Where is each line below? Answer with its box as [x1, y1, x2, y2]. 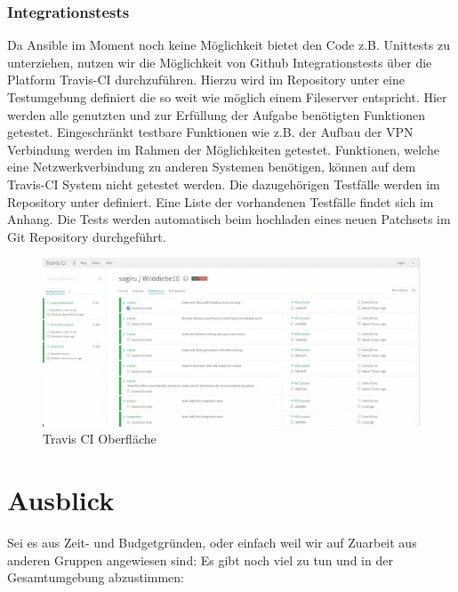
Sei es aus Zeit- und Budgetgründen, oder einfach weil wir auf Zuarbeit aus [7, 533, 417, 552]
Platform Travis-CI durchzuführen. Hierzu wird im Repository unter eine [7, 70, 405, 89]
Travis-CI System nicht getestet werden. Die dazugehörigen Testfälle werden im [7, 174, 440, 193]
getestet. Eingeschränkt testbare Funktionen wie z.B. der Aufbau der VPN [7, 123, 414, 141]
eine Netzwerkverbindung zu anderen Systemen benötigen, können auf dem [7, 157, 416, 176]
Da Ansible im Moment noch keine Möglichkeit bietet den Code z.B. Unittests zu [7, 36, 450, 54]
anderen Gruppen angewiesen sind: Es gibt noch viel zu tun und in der [7, 550, 393, 569]
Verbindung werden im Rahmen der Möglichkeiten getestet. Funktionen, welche [7, 140, 439, 158]
